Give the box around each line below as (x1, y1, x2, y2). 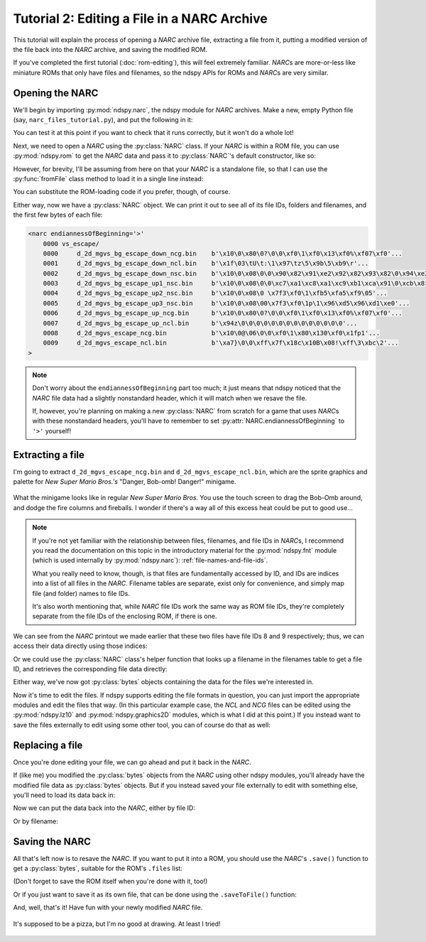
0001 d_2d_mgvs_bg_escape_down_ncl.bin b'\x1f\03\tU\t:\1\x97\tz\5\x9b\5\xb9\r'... (43, 259, 369, 268)
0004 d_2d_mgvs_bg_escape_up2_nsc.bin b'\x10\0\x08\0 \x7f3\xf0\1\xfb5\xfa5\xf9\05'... (43, 289, 388, 298)
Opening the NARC (13, 87, 99, 99)
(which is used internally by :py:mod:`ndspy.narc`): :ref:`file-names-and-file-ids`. (32, 556, 268, 565)
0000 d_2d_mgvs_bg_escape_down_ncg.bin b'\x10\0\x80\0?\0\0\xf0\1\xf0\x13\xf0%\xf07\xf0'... (43, 249, 403, 257)
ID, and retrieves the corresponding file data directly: (13, 664, 168, 673)
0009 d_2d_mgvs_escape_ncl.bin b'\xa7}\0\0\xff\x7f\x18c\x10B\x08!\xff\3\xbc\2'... (43, 339, 399, 347)
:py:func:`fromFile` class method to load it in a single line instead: (13, 174, 204, 183)
